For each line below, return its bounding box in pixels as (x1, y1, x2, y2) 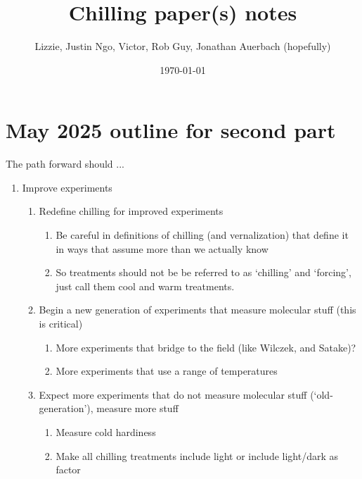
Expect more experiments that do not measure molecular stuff (39, 387, 307, 402)
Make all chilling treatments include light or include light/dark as (56, 448, 339, 463)
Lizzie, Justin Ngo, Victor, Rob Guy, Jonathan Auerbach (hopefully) (34, 39, 331, 54)
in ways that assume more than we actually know (56, 241, 269, 256)
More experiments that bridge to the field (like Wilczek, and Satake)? (56, 340, 356, 354)
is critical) (39, 316, 83, 330)
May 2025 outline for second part (6, 116, 336, 144)
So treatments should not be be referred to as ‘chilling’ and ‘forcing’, (56, 265, 351, 280)
